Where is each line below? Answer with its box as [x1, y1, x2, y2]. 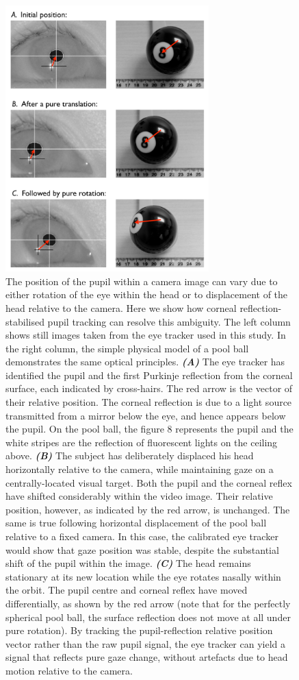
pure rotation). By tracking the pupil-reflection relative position [5, 623, 273, 637]
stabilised [5, 314, 44, 328]
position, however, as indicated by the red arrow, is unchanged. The [5, 502, 290, 516]
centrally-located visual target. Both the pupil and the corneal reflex [5, 475, 292, 489]
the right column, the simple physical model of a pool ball [5, 341, 249, 355]
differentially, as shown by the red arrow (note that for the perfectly [5, 596, 291, 610]
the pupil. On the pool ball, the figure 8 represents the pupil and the [5, 422, 294, 436]
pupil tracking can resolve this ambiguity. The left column [47, 314, 291, 328]
